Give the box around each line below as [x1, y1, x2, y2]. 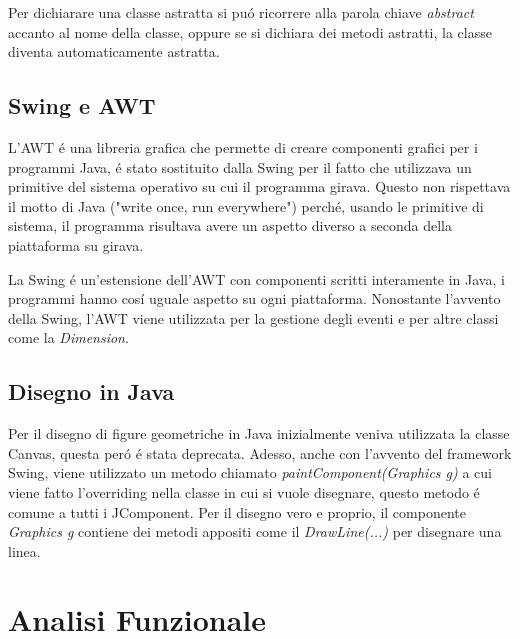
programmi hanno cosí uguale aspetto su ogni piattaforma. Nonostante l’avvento [8, 288, 501, 309]
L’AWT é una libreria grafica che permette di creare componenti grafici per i [8, 136, 478, 157]
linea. [8, 540, 41, 561]
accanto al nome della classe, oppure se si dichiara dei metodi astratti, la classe [8, 21, 492, 42]
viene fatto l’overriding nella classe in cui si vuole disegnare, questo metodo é [8, 481, 480, 502]
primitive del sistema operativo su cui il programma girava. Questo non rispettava [8, 176, 511, 197]
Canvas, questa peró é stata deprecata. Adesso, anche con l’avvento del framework [8, 442, 512, 463]
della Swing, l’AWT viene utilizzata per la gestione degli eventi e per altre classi [8, 307, 499, 328]
